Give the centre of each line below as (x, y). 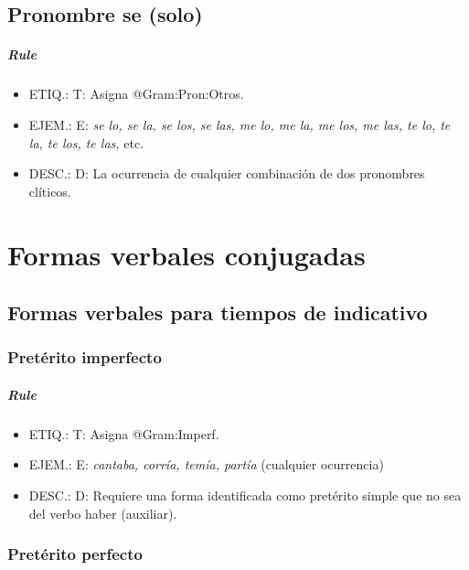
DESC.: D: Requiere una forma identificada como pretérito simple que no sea (245, 495)
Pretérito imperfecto (85, 357)
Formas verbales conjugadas (187, 254)
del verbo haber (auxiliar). (103, 513)
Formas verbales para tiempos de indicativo (218, 312)
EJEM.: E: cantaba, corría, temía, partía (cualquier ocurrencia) (206, 464)
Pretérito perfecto (75, 554)
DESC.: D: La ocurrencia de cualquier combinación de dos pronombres (227, 173)
